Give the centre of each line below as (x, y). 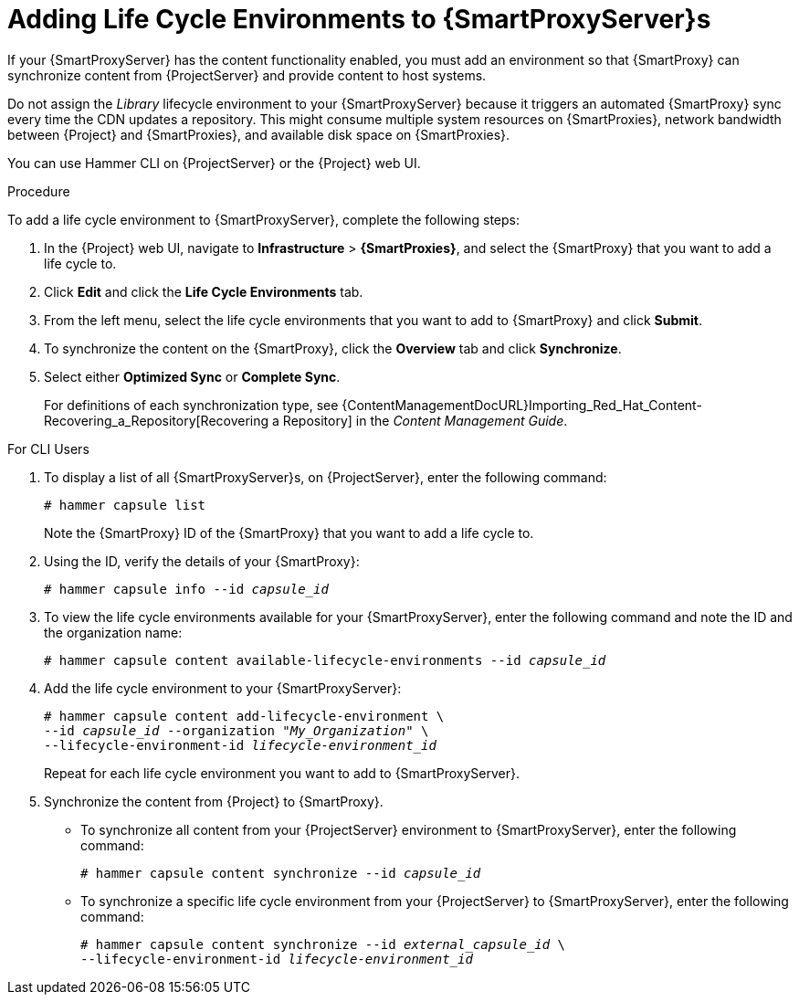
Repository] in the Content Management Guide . (425, 420)
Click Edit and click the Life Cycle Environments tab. (204, 291)
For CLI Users (48, 448)
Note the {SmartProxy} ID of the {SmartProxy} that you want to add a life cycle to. (289, 533)
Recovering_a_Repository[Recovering (157, 420)
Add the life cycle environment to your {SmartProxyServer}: (223, 688)
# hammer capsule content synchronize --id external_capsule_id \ (323, 944)
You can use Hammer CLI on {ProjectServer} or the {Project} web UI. (214, 163)
